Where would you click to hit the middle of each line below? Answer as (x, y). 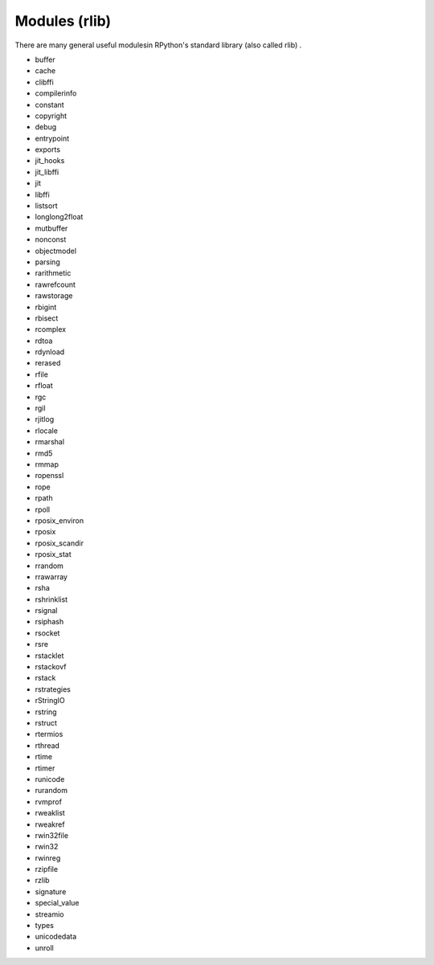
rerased (48, 363)
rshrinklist (51, 599)
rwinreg (48, 858)
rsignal (46, 611)
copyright (51, 116)
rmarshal (49, 442)
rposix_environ (59, 520)
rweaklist (50, 813)
